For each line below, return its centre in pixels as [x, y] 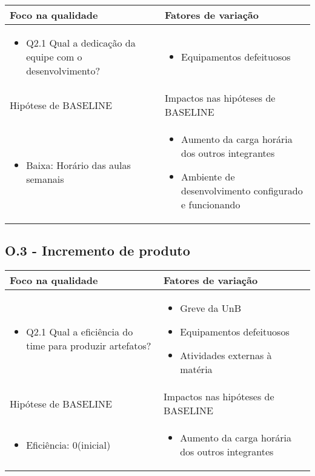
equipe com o [54, 57]
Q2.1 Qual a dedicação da [81, 43]
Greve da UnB [211, 308]
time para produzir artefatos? [89, 346]
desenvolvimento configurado [242, 190]
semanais [45, 179]
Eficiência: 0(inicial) [68, 445]
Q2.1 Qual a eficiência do [80, 332]
